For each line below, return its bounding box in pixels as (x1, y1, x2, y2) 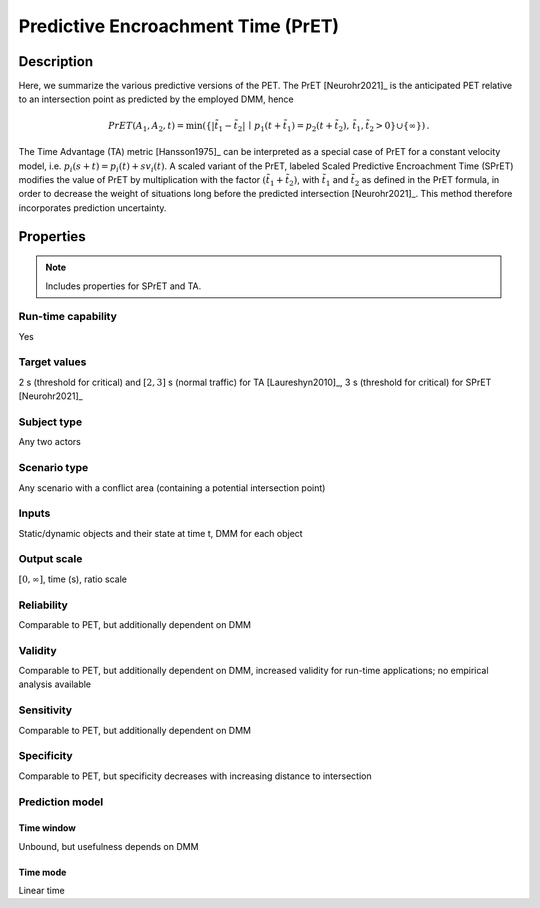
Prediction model (18, 795, 104, 809)
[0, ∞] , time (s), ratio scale (18, 573, 128, 585)
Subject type (18, 415, 83, 429)
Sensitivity (18, 703, 73, 717)
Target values (18, 355, 87, 369)
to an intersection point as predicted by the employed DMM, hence (18, 93, 294, 105)
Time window (18, 822, 77, 834)
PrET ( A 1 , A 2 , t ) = (108, 120, 185, 134)
